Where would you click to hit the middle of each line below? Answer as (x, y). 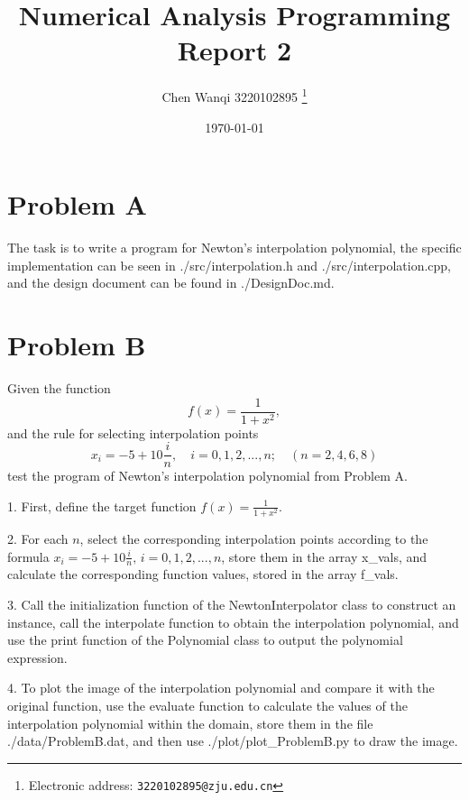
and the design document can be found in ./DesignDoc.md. (171, 283)
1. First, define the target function (102, 506)
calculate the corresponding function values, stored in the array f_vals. (203, 574)
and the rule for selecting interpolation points (133, 432)
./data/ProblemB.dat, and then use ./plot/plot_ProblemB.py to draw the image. (233, 741)
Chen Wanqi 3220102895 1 (234, 95)
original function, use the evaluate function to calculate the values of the (207, 706)
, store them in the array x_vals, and (324, 556)
